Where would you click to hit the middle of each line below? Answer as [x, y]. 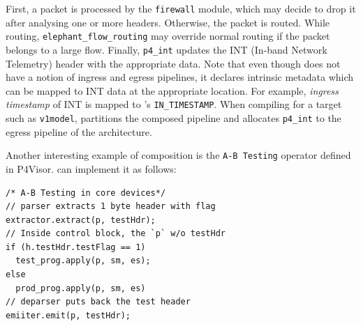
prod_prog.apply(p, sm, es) [81, 288]
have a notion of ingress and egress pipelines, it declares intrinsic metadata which [180, 77]
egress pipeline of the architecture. [79, 131]
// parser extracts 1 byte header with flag [111, 207]
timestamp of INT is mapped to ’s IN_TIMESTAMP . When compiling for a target [174, 104]
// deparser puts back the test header [98, 302]
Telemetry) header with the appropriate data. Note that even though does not [173, 63]
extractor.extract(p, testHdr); [81, 220]
